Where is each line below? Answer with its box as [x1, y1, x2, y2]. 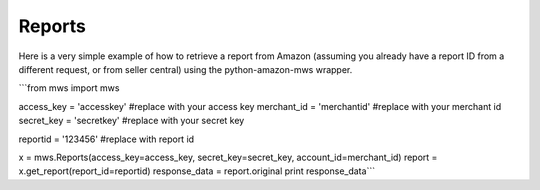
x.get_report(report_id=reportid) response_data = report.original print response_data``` [18, 165, 375, 177]
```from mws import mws [18, 82, 120, 94]
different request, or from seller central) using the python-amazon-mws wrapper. [18, 63, 353, 75]
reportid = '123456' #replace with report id [18, 133, 195, 145]
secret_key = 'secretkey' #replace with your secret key [18, 115, 245, 127]
